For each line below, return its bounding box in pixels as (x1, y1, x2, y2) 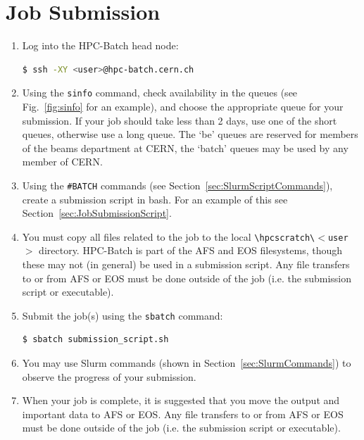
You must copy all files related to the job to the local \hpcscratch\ (22, 229, 315, 244)
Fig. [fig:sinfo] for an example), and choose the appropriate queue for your (22, 99, 344, 113)
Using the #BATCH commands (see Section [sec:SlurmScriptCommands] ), (22, 177, 333, 192)
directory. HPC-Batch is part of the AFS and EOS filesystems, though (39, 243, 343, 258)
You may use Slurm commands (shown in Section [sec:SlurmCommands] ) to (22, 356, 351, 370)
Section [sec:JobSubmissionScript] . (22, 206, 172, 220)
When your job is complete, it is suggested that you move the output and (22, 393, 340, 408)
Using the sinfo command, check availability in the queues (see (22, 85, 298, 100)
